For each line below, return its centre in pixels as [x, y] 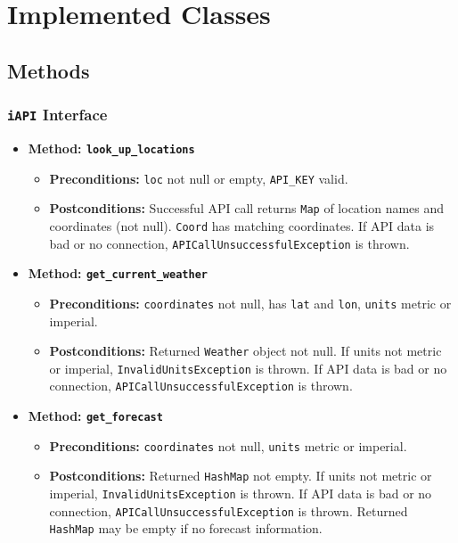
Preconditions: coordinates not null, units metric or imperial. [228, 445]
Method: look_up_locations [111, 148]
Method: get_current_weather [118, 273]
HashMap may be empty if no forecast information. [186, 528]
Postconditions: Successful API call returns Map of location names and [247, 208]
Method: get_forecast [95, 416]
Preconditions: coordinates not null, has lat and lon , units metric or [250, 303]
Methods [49, 70]
